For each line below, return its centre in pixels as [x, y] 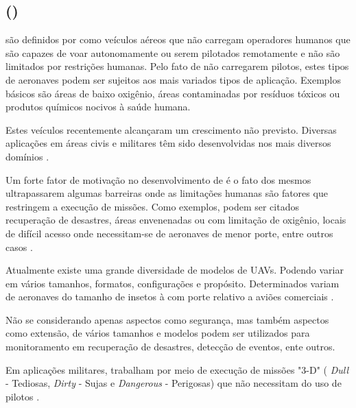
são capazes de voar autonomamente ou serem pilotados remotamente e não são [173, 52]
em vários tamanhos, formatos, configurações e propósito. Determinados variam [173, 283]
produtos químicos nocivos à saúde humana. [98, 107]
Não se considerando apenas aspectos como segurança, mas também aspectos [167, 319]
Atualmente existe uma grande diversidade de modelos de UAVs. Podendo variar [175, 270]
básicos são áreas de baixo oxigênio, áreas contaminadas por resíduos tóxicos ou [173, 93]
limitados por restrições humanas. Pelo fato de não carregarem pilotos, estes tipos [177, 66]
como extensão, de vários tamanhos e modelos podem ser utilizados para [158, 333]
